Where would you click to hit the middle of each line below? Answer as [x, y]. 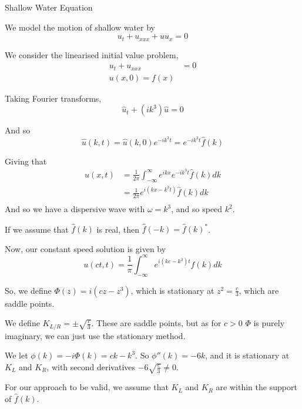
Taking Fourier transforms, [53, 98]
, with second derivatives [91, 366]
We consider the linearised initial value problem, [92, 54]
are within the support [256, 387]
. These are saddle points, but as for [156, 323]
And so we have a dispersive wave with [75, 209]
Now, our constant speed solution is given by [85, 248]
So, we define [28, 290]
